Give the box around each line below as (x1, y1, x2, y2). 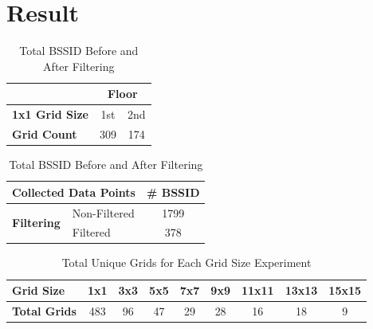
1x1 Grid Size (12, 106, 88, 123)
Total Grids (12, 302, 77, 319)
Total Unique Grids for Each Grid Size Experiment (61, 254, 312, 271)
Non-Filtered (72, 204, 135, 221)
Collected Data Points (12, 183, 135, 200)
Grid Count (12, 126, 77, 142)
